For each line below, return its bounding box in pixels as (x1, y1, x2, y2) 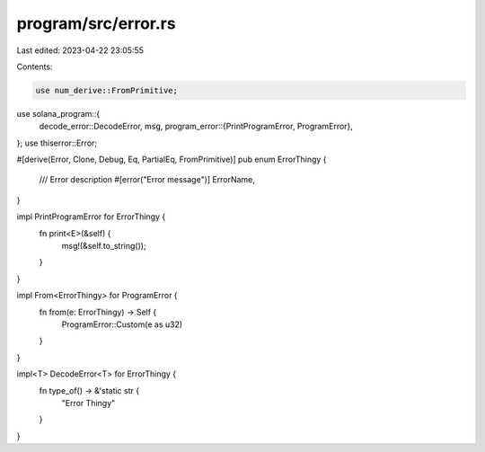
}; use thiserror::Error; (16, 137, 98, 148)
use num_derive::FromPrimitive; (35, 85, 179, 95)
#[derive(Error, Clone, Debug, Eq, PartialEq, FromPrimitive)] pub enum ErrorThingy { (16, 154, 327, 165)
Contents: (16, 61, 53, 72)
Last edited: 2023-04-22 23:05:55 (16, 45, 144, 56)
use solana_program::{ (16, 108, 101, 119)
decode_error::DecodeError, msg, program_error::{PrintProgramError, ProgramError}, (39, 121, 354, 132)
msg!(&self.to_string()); (61, 241, 147, 252)
